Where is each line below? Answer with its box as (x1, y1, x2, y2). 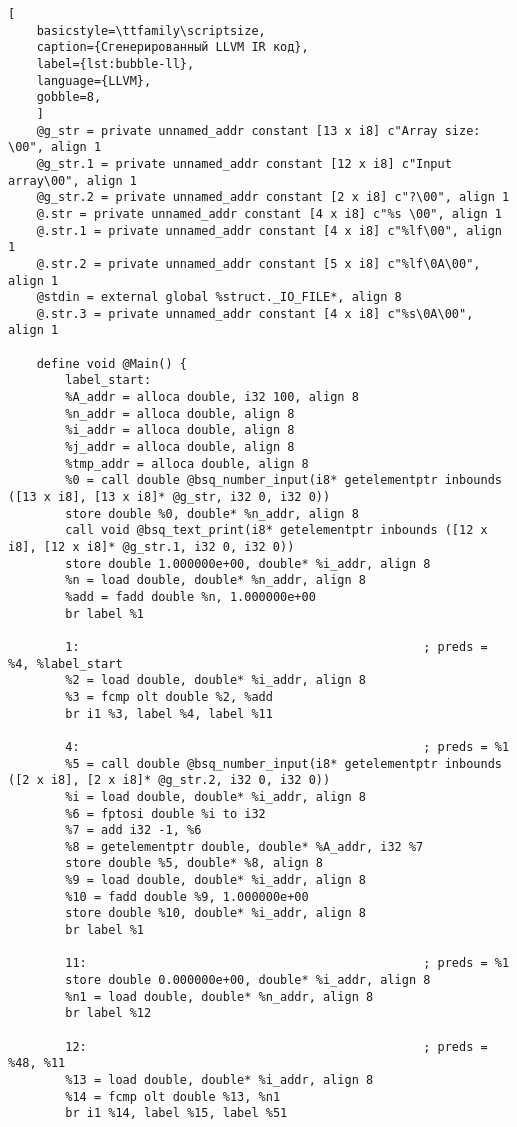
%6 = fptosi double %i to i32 (65, 806, 266, 821)
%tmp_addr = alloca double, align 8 (65, 456, 309, 471)
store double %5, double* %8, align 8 (65, 856, 323, 871)
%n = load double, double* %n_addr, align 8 (65, 573, 366, 588)
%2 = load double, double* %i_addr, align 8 (65, 673, 366, 688)
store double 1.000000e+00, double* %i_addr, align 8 (65, 556, 431, 571)
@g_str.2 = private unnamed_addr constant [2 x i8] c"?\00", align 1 (36, 190, 510, 205)
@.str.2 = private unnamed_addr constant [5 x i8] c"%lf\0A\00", (36, 256, 481, 271)
